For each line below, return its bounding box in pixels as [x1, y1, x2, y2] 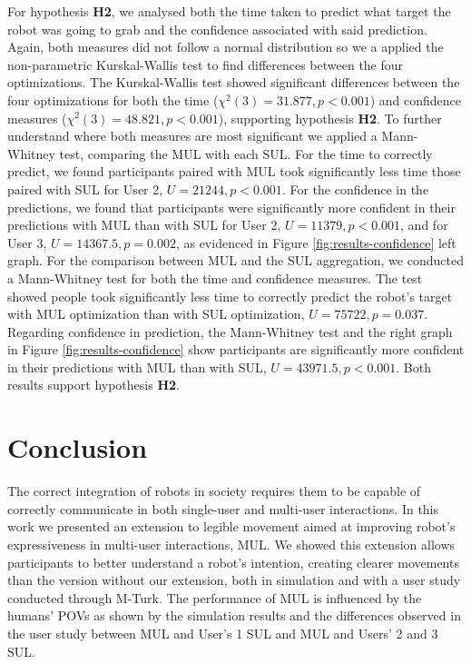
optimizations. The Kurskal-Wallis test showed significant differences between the [7, 73, 460, 92]
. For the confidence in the [281, 179, 429, 198]
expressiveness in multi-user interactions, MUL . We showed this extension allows [7, 534, 455, 553]
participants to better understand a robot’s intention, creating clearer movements [7, 552, 459, 571]
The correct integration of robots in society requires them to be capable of [7, 481, 421, 500]
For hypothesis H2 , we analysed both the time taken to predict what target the [7, 2, 451, 20]
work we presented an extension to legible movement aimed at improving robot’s [7, 517, 456, 536]
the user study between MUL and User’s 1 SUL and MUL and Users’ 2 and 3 [7, 623, 438, 642]
